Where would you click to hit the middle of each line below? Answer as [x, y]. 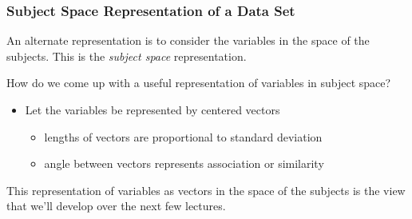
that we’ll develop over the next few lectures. [116, 206]
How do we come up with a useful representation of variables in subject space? [199, 83]
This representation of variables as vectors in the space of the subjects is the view [206, 190]
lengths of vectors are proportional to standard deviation [183, 136]
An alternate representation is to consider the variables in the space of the [188, 40]
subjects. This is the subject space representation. [127, 56]
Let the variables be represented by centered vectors [153, 109]
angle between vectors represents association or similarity [184, 163]
